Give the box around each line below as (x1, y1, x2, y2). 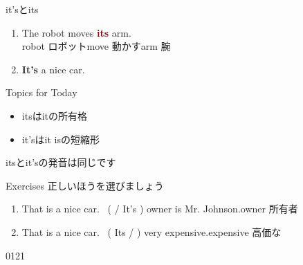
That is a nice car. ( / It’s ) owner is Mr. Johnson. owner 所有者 (21, 201, 298, 216)
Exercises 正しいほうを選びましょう (6, 178, 164, 192)
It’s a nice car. (21, 62, 85, 76)
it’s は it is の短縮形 (21, 131, 100, 146)
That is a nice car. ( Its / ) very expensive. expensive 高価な (21, 224, 282, 239)
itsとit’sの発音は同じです (6, 155, 116, 170)
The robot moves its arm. (21, 25, 131, 39)
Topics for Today (6, 85, 77, 100)
